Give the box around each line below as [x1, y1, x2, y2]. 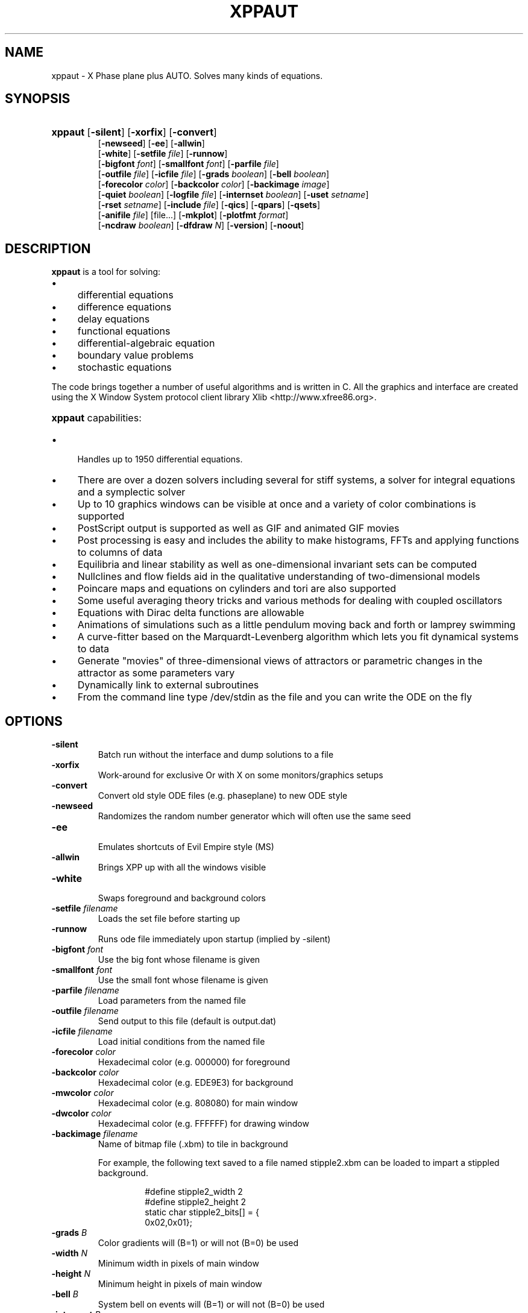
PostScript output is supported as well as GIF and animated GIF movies [77, 522, 400, 535]
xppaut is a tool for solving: [51, 266, 161, 277]
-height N [51, 1268, 90, 1279]
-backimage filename [51, 1129, 138, 1139]
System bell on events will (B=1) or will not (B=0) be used [98, 1299, 325, 1310]
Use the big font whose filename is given [98, 954, 260, 965]
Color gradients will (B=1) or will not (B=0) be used [98, 1238, 298, 1248]
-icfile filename [51, 1026, 113, 1037]
